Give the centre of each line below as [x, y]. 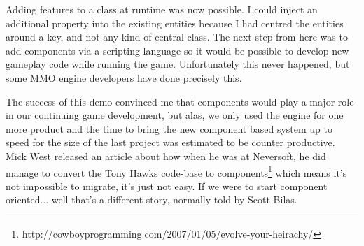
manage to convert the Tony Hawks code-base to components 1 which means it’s [176, 171]
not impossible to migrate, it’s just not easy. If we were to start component [167, 186]
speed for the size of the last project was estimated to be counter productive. [170, 142]
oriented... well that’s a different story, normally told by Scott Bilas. [152, 200]
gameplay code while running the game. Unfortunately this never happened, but [178, 64]
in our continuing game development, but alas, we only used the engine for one [175, 115]
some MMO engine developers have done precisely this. [124, 77]
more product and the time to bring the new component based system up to [169, 128]
